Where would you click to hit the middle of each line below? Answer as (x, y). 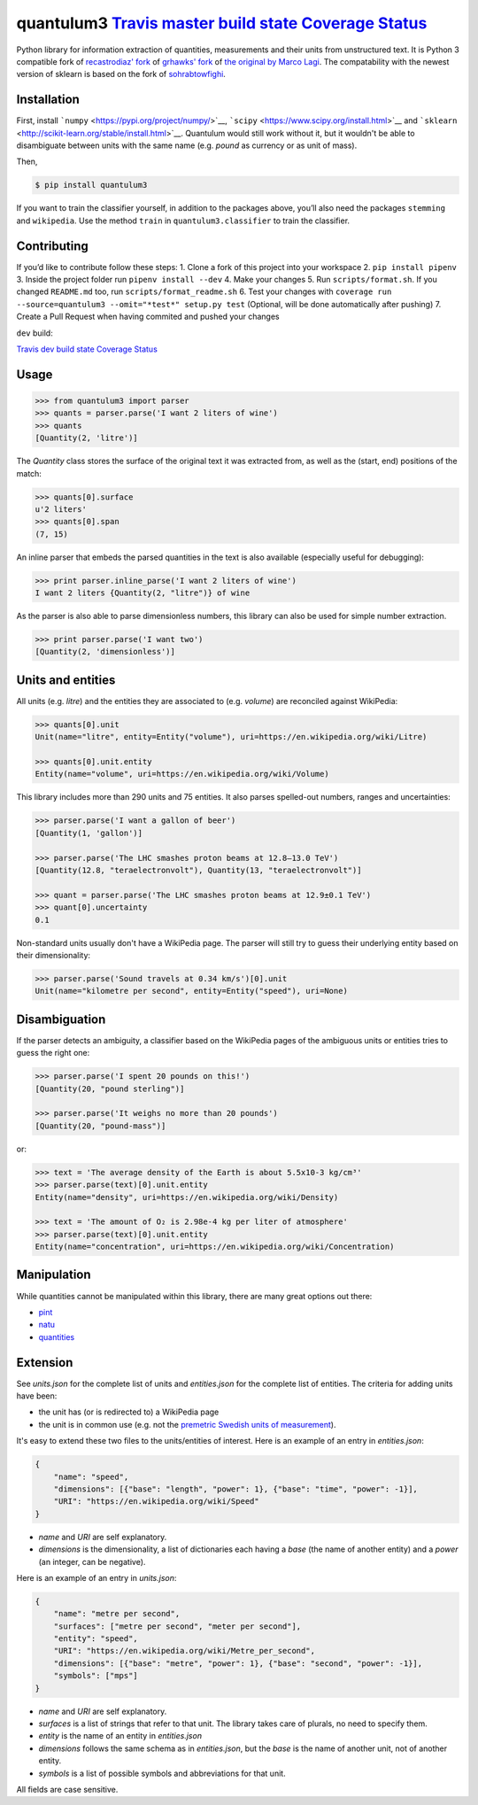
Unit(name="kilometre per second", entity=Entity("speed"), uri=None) (192, 991)
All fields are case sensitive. (67, 1789)
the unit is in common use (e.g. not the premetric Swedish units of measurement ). (187, 1424)
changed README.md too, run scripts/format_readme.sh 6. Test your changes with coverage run (204, 291)
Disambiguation (61, 1019)
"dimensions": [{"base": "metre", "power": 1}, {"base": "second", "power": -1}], (238, 1663)
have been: (37, 1396)
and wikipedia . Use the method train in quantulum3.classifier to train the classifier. (183, 221)
